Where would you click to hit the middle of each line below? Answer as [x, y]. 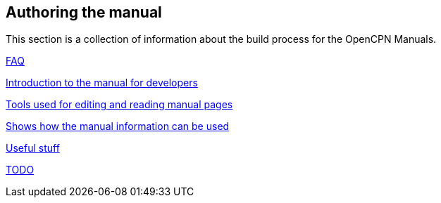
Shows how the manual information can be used [118, 126]
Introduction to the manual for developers [102, 83]
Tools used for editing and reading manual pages [119, 105]
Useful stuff [33, 148]
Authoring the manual [84, 12]
